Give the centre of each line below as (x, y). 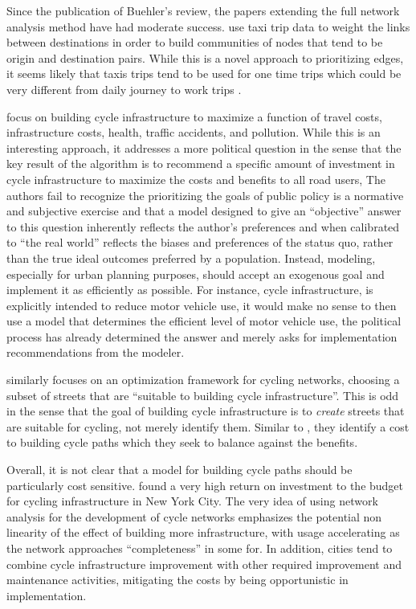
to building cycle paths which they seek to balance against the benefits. (182, 442)
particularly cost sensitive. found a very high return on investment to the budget (205, 485)
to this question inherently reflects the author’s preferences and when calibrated (203, 226)
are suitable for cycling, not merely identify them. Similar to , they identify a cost (208, 426)
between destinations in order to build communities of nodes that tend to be (195, 42)
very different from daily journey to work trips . (124, 89)
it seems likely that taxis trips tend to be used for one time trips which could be (204, 74)
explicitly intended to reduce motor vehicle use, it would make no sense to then (202, 305)
